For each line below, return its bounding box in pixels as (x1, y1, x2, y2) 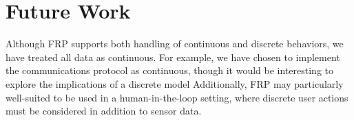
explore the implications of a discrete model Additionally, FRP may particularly (6, 76, 344, 91)
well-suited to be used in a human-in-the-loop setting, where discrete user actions (6, 90, 348, 104)
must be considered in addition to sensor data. (6, 104, 202, 118)
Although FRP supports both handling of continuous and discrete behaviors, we (6, 36, 344, 51)
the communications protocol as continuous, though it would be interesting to (6, 63, 334, 77)
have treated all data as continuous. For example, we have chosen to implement (6, 49, 340, 64)
